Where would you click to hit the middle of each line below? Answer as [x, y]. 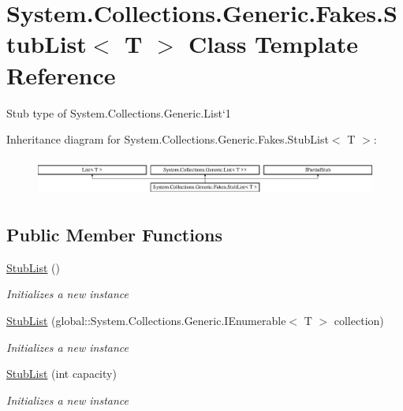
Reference [61, 75]
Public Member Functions [114, 234]
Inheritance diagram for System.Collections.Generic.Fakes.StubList [168, 139]
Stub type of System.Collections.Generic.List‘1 [119, 112]
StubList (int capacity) [62, 374]
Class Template [274, 44]
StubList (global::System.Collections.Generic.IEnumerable [146, 320]
